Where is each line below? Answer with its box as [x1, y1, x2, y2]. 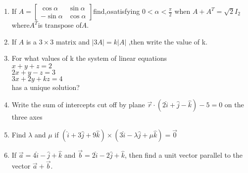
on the [224, 99, 244, 110]
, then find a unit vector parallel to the [124, 150, 243, 160]
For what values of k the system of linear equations [11, 53, 167, 63]
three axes [11, 112, 43, 122]
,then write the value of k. [128, 36, 208, 46]
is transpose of [38, 20, 82, 30]
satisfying [111, 6, 140, 16]
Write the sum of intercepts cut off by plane [11, 99, 145, 110]
